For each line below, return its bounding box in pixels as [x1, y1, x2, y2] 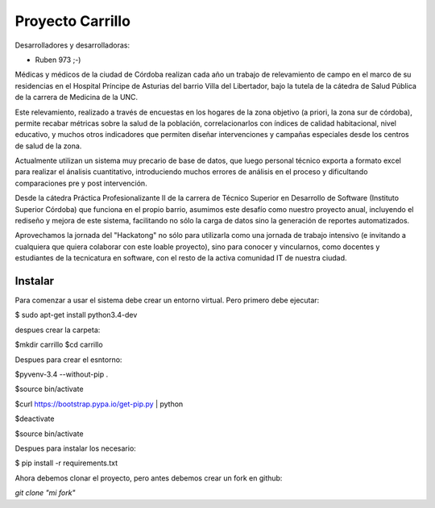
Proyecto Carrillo [14, 12, 130, 30]
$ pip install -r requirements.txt [14, 458, 118, 468]
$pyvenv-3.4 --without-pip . [14, 369, 109, 379]
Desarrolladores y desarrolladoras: [14, 40, 130, 50]
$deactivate [14, 414, 55, 423]
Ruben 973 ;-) [35, 55, 81, 65]
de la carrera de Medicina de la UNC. [14, 93, 139, 102]
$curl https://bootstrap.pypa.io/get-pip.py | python [14, 399, 184, 409]
